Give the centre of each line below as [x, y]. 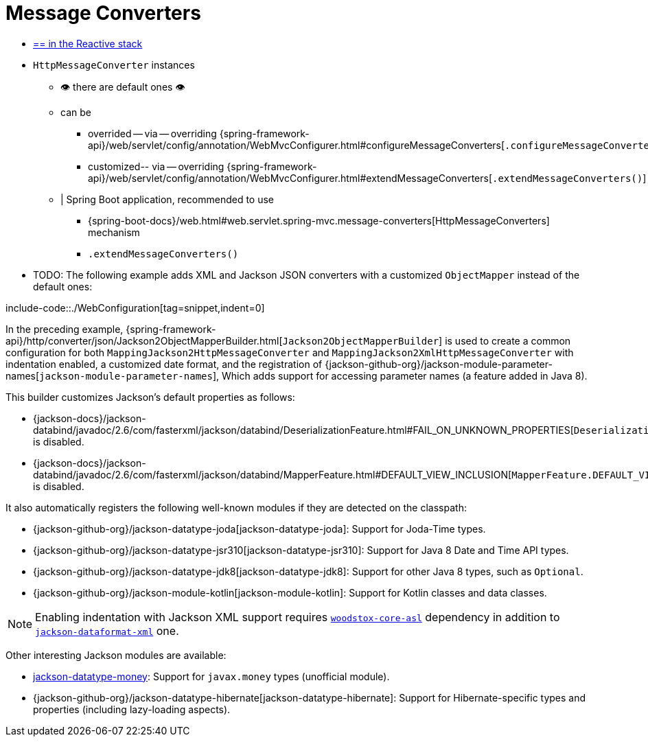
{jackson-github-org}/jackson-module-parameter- [439, 364]
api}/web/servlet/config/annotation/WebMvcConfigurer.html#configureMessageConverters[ [297, 145]
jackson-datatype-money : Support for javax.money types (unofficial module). [211, 676]
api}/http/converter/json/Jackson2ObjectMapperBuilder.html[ [144, 340]
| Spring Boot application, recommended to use [167, 199]
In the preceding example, [65, 329]
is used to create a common [508, 340]
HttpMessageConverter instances [114, 65]
